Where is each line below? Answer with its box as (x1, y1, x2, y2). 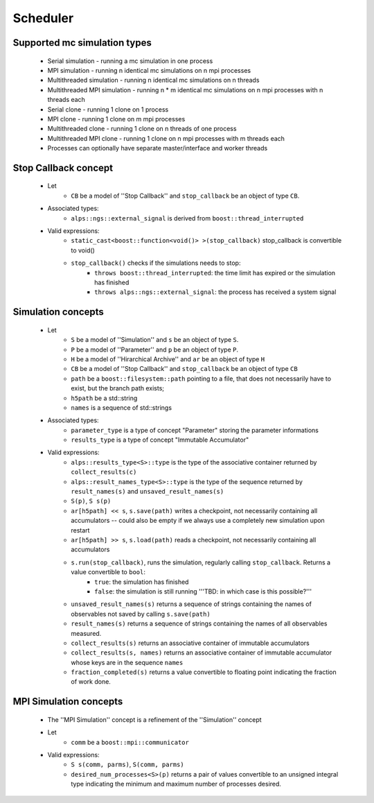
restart (71, 526, 90, 534)
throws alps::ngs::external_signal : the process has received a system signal (94, 288, 337, 296)
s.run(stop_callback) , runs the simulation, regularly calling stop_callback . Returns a (71, 558, 331, 567)
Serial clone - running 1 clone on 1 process (47, 105, 169, 114)
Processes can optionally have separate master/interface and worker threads (47, 144, 268, 153)
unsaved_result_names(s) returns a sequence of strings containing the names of (71, 600, 312, 608)
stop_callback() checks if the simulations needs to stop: (71, 259, 241, 267)
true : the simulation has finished (94, 578, 189, 586)
